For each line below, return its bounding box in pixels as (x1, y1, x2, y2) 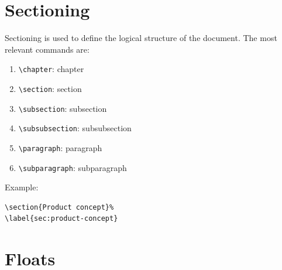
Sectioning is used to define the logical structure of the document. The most (5, 32, 277, 44)
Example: (5, 181, 39, 193)
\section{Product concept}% (5, 203, 114, 211)
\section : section (18, 82, 82, 94)
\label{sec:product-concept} (5, 214, 118, 223)
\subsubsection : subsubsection (18, 122, 132, 134)
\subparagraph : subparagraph (18, 161, 127, 173)
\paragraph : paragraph (18, 141, 102, 153)
